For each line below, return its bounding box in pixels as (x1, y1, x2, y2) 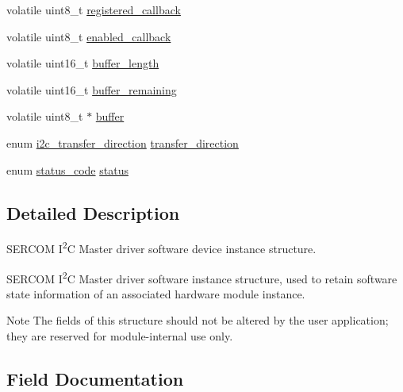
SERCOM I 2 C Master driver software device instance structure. (6, 238, 317, 257)
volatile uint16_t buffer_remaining (6, 81, 177, 98)
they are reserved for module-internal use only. (6, 328, 233, 344)
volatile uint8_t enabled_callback (6, 28, 171, 44)
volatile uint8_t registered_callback (6, 2, 181, 17)
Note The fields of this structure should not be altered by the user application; (6, 312, 389, 329)
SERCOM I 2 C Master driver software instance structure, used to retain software (6, 267, 397, 286)
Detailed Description (6, 200, 180, 225)
